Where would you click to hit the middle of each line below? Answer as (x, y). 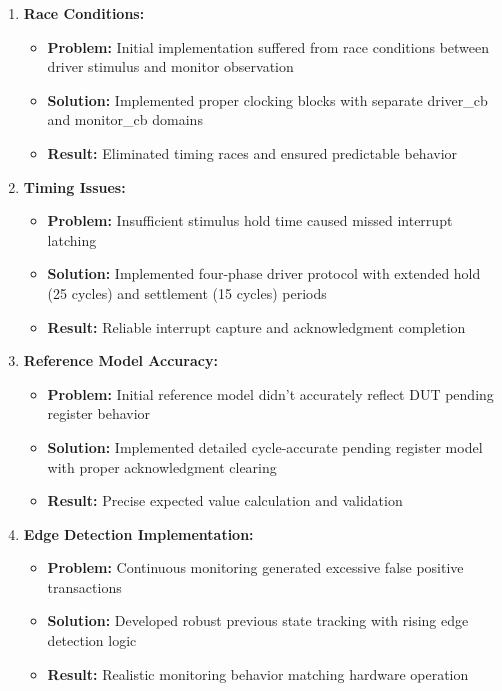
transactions (84, 586)
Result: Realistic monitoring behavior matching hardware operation (258, 673)
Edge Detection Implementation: (138, 533)
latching (72, 239)
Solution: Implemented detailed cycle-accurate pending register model (265, 446)
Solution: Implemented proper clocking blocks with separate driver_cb (267, 99)
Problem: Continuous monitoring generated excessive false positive (255, 567)
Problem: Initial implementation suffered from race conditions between (268, 46)
